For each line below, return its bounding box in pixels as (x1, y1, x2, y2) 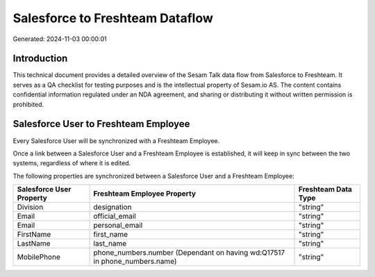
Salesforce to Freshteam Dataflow (12, 10, 213, 26)
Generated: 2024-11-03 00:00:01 (12, 35, 107, 43)
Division (17, 202, 44, 212)
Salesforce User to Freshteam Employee (12, 118, 190, 130)
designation (93, 202, 132, 212)
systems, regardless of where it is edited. (12, 159, 131, 167)
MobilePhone (17, 252, 60, 262)
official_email (93, 212, 137, 221)
